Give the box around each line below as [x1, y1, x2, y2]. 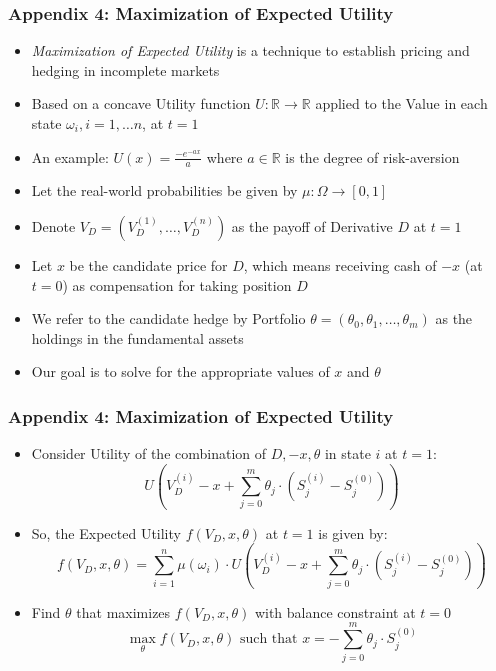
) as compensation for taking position [62, 274, 292, 295]
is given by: [318, 522, 388, 543]
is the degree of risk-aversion [285, 146, 460, 167]
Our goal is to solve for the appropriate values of [31, 361, 330, 382]
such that [239, 632, 298, 647]
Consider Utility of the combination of [31, 443, 267, 464]
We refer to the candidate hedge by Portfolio [31, 308, 306, 329]
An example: [31, 146, 109, 167]
